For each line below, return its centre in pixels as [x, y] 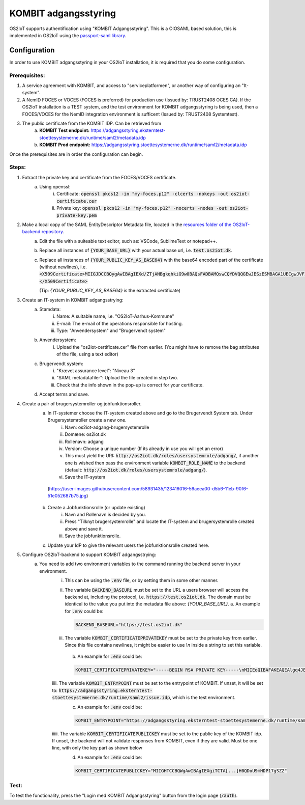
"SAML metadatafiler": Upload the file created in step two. [117, 378]
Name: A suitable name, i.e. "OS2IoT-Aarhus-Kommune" [116, 316]
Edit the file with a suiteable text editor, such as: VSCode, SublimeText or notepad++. [128, 241]
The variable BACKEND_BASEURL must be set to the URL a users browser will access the [157, 590]
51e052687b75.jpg [67, 496]
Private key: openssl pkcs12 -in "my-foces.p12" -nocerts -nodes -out [142, 208]
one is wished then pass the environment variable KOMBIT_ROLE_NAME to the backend [155, 463]
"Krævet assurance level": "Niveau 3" [96, 371]
